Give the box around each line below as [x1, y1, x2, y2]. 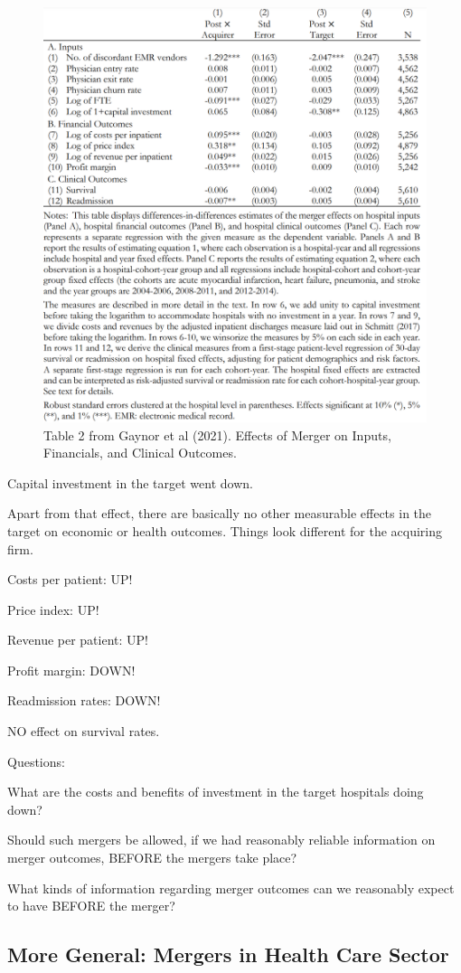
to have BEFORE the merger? [7, 896, 175, 915]
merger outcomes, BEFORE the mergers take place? [7, 848, 297, 867]
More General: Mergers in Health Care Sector [7, 940, 449, 968]
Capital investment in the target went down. [7, 473, 253, 492]
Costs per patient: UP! [7, 570, 133, 589]
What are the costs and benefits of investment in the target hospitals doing [7, 782, 424, 801]
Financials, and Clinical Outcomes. [43, 443, 237, 462]
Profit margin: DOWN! [7, 660, 136, 679]
